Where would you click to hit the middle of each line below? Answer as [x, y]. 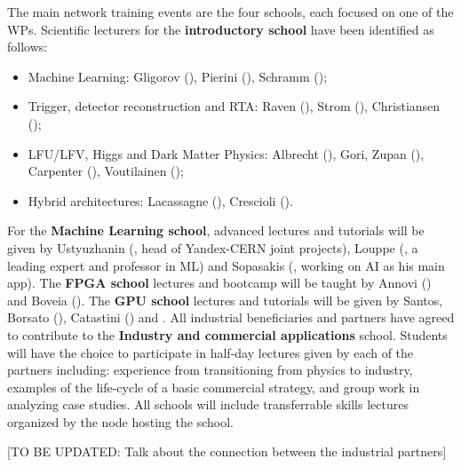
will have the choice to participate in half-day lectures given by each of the [211, 352]
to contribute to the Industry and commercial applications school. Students [227, 334]
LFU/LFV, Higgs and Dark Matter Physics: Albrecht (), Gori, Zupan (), [226, 153]
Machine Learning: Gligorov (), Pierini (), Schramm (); [178, 76]
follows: [28, 47]
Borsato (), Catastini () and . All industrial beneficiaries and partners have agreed [231, 317]
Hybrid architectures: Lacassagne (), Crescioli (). [160, 200]
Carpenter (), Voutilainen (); [106, 171]
